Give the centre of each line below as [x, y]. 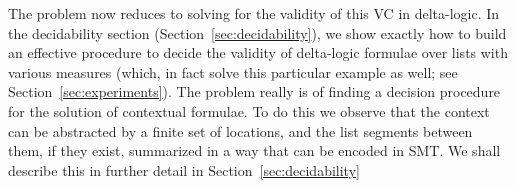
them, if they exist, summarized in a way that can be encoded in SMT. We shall [254, 150]
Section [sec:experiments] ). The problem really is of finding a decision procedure [254, 91]
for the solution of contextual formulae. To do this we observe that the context [249, 110]
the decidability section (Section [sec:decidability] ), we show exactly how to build [257, 32]
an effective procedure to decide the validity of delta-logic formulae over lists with [258, 52]
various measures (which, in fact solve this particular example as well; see [233, 71]
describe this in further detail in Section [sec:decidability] [184, 169]
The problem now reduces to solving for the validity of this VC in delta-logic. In [254, 13]
